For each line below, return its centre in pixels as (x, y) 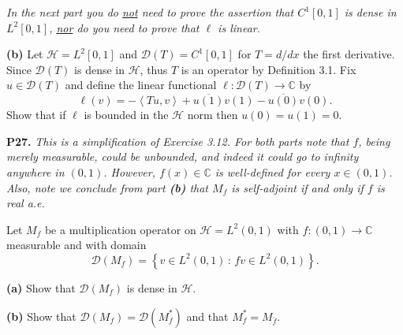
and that (207, 316)
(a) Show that (41, 287)
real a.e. (26, 203)
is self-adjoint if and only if (297, 187)
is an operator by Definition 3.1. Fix (269, 69)
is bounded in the (126, 115)
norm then (213, 115)
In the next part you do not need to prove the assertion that (150, 12)
